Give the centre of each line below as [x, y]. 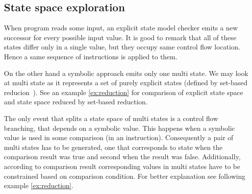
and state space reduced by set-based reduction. [76, 102]
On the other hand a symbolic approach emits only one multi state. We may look [126, 73]
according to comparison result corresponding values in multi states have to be [122, 166]
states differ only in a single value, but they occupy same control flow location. [122, 47]
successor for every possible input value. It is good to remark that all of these [120, 37]
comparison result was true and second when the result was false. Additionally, [122, 157]
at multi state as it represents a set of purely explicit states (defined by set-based [126, 83]
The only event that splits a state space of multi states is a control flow [111, 118]
